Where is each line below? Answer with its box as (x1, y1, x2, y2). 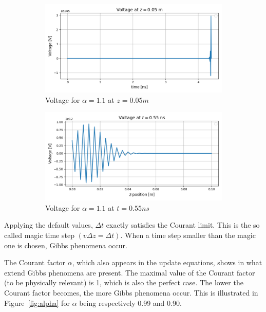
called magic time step (4, 229, 74, 240)
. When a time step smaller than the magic (120, 229, 256, 240)
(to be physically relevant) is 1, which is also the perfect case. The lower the (4, 277, 243, 288)
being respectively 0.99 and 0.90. (79, 297, 182, 308)
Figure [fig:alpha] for (4, 297, 70, 308)
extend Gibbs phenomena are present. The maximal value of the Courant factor (4, 267, 255, 278)
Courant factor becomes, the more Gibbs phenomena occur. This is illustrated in (4, 287, 258, 298)
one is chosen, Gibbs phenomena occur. (4, 240, 127, 250)
